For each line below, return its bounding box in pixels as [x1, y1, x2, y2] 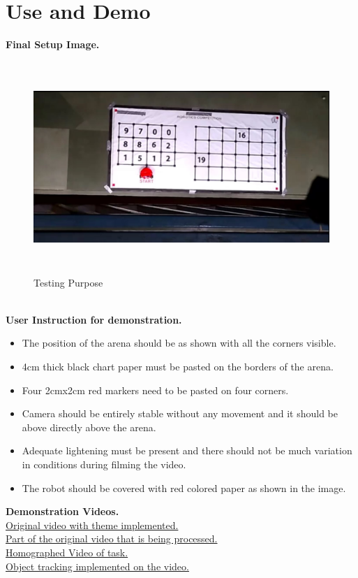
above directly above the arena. [22, 419, 156, 434]
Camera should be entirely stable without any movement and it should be [22, 406, 338, 421]
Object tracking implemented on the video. [6, 558, 189, 573]
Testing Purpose [33, 275, 103, 289]
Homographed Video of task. [6, 544, 128, 559]
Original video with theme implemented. [6, 517, 179, 532]
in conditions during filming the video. [22, 457, 186, 472]
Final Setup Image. [6, 37, 100, 52]
